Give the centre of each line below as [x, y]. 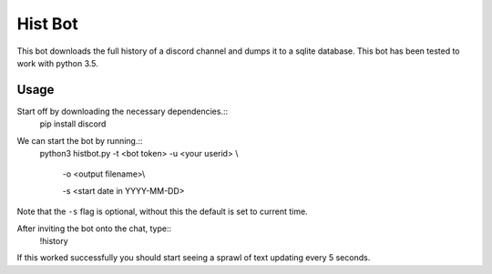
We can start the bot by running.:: [80, 140]
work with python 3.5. [58, 63]
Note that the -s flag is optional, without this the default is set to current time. [163, 212]
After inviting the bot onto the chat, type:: [94, 228]
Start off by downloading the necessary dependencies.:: [123, 111]
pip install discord [73, 124]
